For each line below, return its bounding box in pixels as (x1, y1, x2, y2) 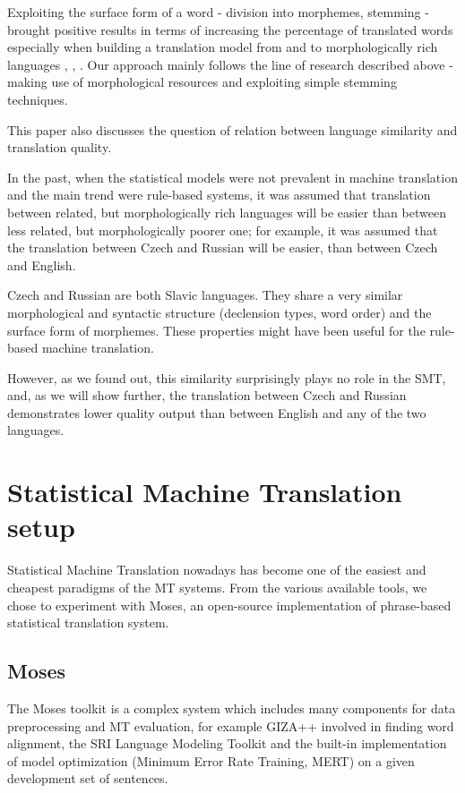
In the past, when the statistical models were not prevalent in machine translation (7, 167, 458, 186)
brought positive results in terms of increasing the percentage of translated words (7, 20, 453, 38)
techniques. (7, 90, 68, 108)
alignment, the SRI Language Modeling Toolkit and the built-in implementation (7, 734, 447, 753)
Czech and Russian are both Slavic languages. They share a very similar (7, 286, 403, 304)
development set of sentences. (7, 769, 168, 788)
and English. (7, 255, 76, 274)
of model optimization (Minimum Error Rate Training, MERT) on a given (7, 751, 415, 770)
